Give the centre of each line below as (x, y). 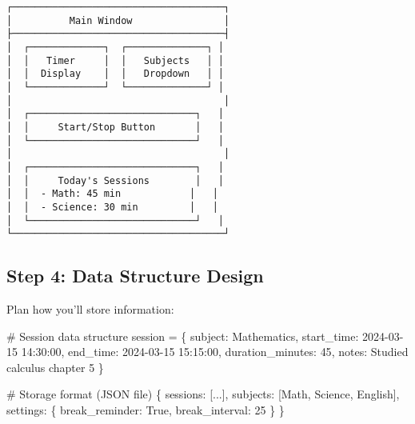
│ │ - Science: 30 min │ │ (112, 207)
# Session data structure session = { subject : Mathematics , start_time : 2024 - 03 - (205, 336)
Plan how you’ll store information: (90, 309)
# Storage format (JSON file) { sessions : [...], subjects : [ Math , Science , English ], (203, 394)
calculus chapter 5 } (55, 367)
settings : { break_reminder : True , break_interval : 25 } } (146, 409)
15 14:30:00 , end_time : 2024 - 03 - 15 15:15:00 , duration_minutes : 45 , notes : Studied (207, 352)
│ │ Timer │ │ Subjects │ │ (116, 60)
